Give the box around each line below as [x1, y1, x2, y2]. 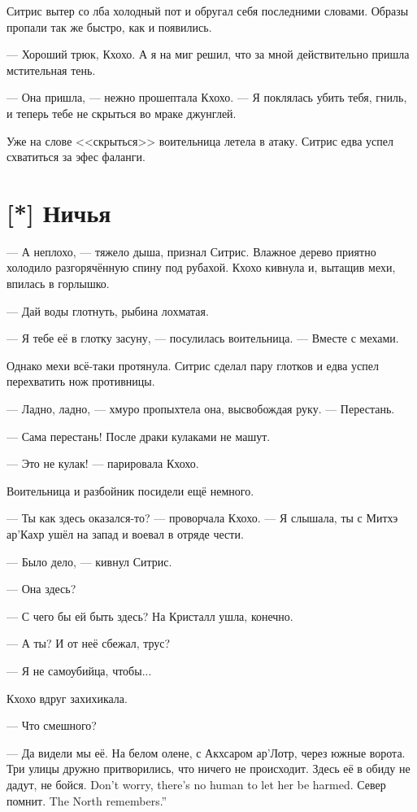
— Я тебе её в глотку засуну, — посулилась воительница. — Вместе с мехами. [7, 330, 399, 347]
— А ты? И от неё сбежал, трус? [7, 635, 171, 652]
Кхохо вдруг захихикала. [7, 689, 128, 706]
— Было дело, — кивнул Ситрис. [7, 552, 172, 570]
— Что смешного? [7, 717, 97, 734]
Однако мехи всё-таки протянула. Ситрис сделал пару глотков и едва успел [7, 356, 379, 373]
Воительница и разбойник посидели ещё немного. [7, 482, 254, 499]
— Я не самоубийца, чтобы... [7, 661, 152, 679]
